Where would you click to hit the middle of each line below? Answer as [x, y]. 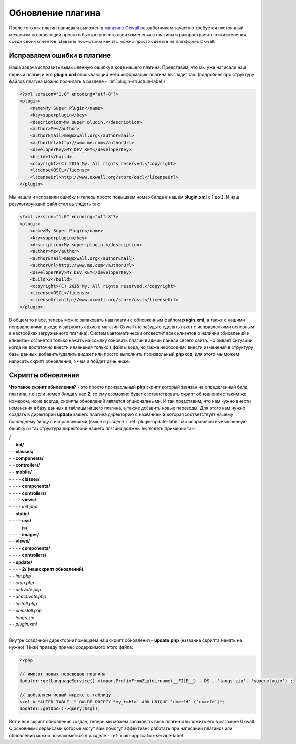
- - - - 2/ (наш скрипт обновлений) [46, 569]
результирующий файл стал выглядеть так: [55, 204]
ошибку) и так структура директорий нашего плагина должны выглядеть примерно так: [102, 429]
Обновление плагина [55, 13]
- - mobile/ [20, 472]
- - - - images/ [24, 534]
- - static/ [19, 513]
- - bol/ [17, 444]
